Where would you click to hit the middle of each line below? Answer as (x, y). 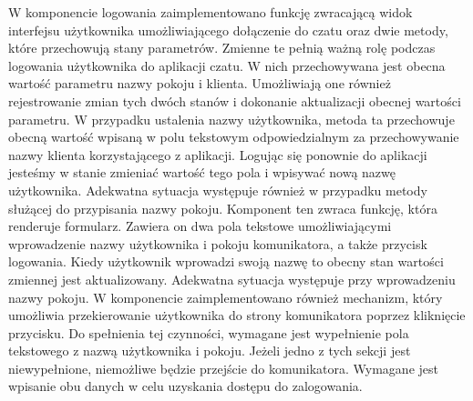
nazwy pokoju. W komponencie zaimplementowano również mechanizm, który (226, 297)
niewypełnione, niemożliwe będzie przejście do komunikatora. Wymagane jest (223, 368)
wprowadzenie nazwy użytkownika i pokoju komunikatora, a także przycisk (218, 243)
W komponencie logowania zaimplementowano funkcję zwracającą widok (211, 12)
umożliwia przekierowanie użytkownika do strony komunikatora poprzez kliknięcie (237, 315)
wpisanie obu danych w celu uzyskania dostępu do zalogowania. (185, 386)
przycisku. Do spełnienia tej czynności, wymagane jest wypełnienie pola (209, 332)
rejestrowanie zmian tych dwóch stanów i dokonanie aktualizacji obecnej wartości (235, 100)
